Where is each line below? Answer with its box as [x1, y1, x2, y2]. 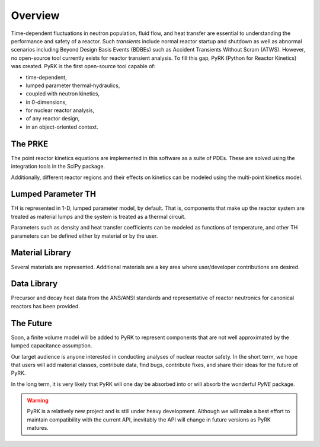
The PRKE [11, 139, 49, 149]
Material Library [11, 248, 71, 258]
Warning [27, 397, 49, 404]
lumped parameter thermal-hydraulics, [25, 82, 120, 89]
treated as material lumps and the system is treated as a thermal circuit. [11, 213, 186, 220]
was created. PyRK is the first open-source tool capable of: [11, 63, 156, 70]
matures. [27, 424, 49, 432]
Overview [11, 9, 60, 22]
